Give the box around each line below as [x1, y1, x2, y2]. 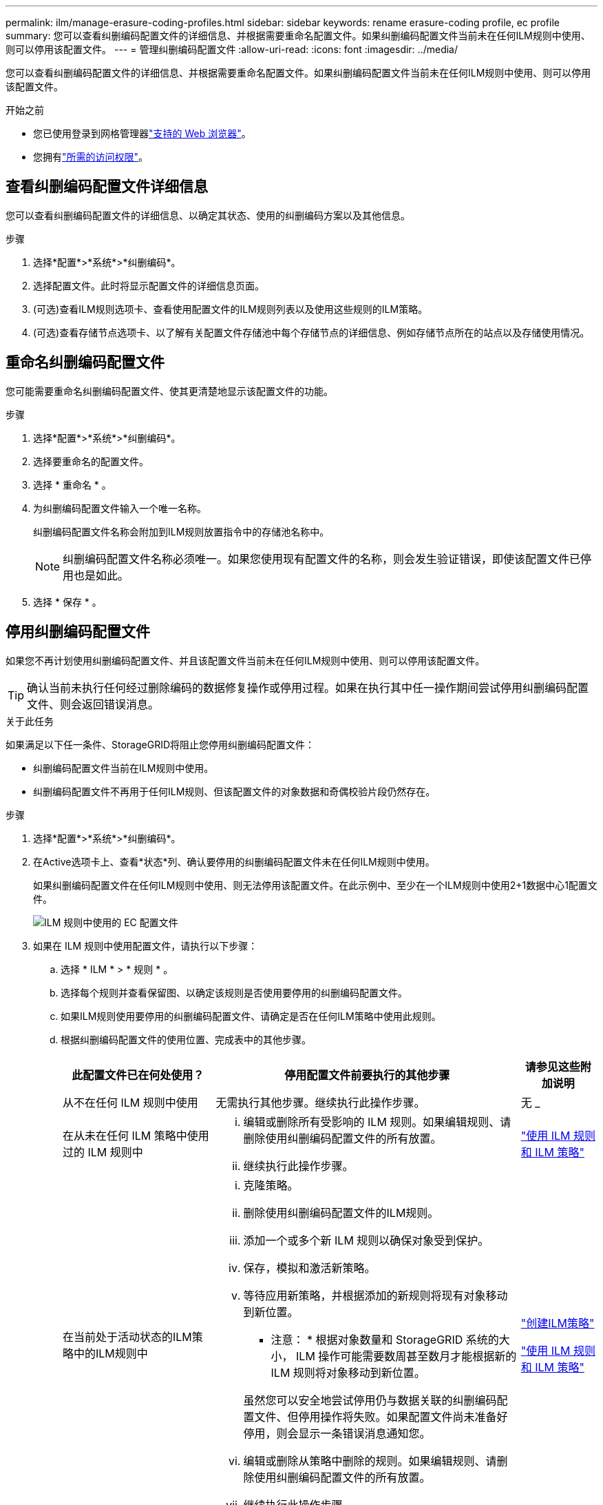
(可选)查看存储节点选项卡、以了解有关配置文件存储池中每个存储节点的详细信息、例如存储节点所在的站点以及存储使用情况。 [33, 326, 590, 338]
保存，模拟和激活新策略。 [243, 1260, 376, 1275]
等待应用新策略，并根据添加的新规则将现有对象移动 [243, 1288, 508, 1302]
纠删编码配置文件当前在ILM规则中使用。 [33, 761, 214, 774]
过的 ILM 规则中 [63, 1145, 143, 1159]
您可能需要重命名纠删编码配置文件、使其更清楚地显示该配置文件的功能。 [6, 385, 333, 397]
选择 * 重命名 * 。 [33, 478, 112, 491]
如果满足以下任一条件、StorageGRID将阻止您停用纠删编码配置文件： [6, 738, 315, 750]
